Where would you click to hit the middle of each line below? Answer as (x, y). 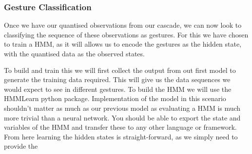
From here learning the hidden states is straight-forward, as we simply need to (121, 136)
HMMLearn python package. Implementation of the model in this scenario (115, 98)
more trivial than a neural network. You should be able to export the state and (122, 117)
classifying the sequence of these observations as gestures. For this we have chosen (126, 34)
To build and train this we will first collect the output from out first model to (120, 70)
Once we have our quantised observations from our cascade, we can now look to (123, 25)
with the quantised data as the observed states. (74, 53)
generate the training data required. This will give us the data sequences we (117, 79)
